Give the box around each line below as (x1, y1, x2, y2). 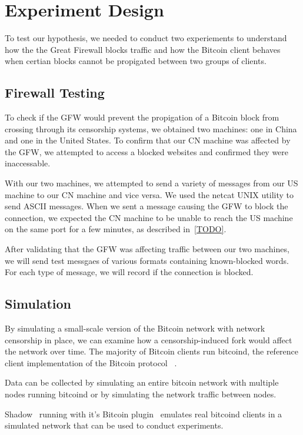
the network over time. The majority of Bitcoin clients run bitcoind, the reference (5, 345, 299, 357)
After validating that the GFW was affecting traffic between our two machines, (5, 243, 289, 255)
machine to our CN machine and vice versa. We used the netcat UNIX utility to (5, 188, 294, 200)
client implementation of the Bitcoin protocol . (5, 356, 177, 369)
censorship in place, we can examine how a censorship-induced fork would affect (5, 333, 292, 346)
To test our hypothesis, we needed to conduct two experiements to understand (5, 32, 287, 44)
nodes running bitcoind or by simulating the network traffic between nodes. (5, 388, 277, 400)
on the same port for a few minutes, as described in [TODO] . (5, 223, 227, 235)
